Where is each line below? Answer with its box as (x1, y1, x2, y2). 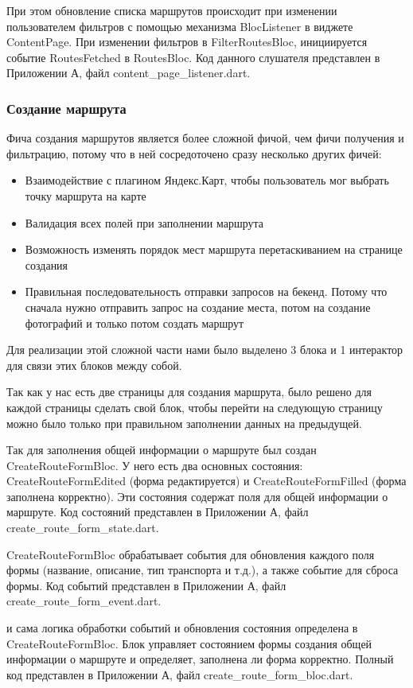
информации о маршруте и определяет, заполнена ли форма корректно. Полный (6, 651, 394, 667)
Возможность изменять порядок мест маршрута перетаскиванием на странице (25, 241, 403, 258)
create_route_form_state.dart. (6, 519, 159, 536)
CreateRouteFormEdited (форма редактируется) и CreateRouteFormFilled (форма (6, 472, 407, 489)
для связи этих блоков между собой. (6, 356, 182, 373)
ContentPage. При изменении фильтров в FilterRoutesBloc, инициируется (6, 33, 368, 50)
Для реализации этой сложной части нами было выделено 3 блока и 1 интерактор (6, 341, 403, 358)
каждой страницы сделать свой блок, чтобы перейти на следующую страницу (6, 398, 383, 415)
